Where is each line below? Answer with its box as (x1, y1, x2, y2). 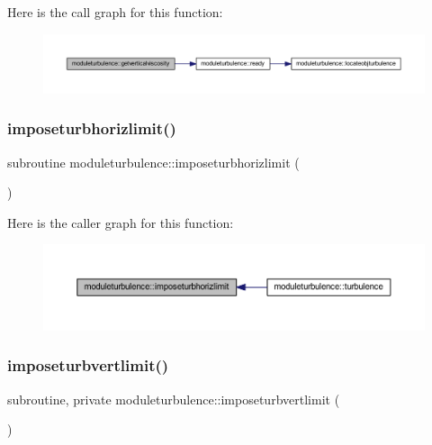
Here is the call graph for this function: (7, 3, 223, 21)
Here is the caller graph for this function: (7, 213, 234, 232)
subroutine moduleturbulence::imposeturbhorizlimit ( (7, 152, 300, 171)
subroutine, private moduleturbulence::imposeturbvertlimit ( (7, 389, 340, 408)
